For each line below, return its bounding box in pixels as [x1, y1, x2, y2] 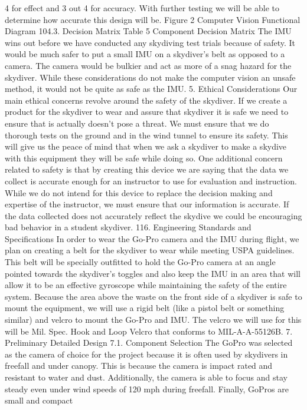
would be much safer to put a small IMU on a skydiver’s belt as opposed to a [5, 48, 285, 60]
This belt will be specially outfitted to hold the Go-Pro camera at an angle [5, 256, 276, 268]
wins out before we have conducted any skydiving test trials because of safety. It [5, 36, 296, 48]
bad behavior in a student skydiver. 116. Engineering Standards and [5, 221, 252, 233]
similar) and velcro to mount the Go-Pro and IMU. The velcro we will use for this [5, 313, 302, 326]
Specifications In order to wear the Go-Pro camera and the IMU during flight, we [5, 232, 299, 244]
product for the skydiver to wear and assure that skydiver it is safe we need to [5, 105, 289, 118]
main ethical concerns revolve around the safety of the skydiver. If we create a [5, 94, 288, 106]
